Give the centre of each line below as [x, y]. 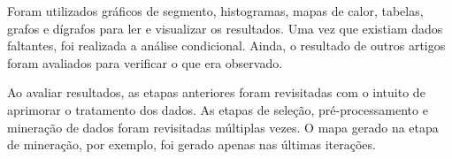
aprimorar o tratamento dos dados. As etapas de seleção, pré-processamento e [218, 109]
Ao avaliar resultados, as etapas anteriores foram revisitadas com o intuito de [216, 92]
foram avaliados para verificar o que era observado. [145, 62]
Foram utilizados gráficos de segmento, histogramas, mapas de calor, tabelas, [215, 11]
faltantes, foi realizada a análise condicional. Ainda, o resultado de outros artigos [226, 45]
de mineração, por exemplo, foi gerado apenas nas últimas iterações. [192, 144]
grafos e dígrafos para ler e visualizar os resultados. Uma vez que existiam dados [225, 28]
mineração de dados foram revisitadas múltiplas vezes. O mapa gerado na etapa [223, 127]
